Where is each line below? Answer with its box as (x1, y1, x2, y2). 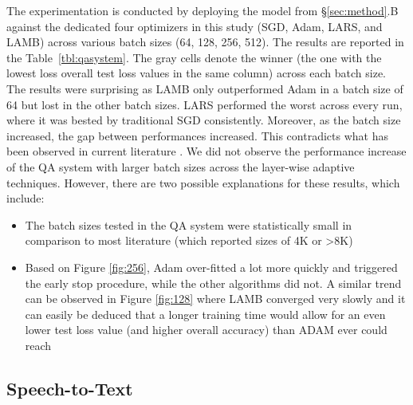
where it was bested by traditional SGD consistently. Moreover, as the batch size (6, 112, 401, 128)
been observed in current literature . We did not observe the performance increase (6, 143, 407, 159)
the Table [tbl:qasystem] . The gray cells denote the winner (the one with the (6, 49, 382, 65)
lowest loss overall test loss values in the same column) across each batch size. (6, 65, 387, 81)
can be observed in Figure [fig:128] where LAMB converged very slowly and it (25, 290, 406, 307)
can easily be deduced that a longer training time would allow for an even (25, 305, 386, 322)
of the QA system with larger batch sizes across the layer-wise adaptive (6, 158, 355, 175)
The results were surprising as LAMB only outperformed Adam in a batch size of (6, 80, 403, 96)
